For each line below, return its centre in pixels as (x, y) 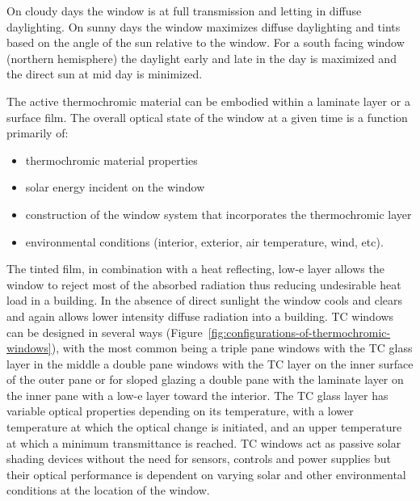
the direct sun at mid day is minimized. (105, 74)
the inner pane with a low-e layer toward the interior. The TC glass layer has (197, 395)
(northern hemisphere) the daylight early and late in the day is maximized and (202, 58)
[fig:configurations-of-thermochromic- (299, 332)
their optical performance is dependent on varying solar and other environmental (206, 474)
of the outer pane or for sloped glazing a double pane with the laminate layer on (205, 379)
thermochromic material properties (111, 160)
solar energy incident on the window (115, 187)
